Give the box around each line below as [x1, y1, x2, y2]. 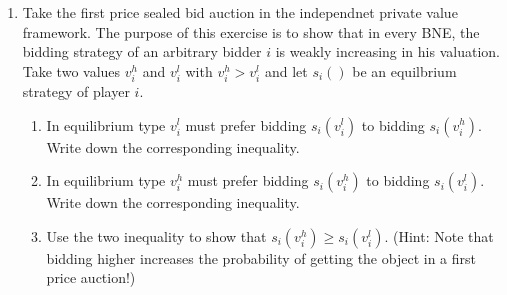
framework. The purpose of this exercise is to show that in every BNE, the [22, 21, 480, 42]
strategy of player [22, 80, 130, 101]
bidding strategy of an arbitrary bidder [22, 41, 262, 62]
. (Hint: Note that [384, 225, 494, 246]
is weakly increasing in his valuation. [275, 41, 500, 62]
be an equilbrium [352, 60, 457, 81]
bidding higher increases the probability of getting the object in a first [46, 247, 476, 268]
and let [264, 60, 308, 81]
